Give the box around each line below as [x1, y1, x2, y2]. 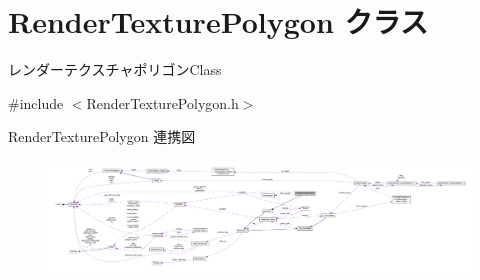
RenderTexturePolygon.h [86, 92, 239, 113]
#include [8, 92, 64, 113]
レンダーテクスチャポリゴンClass [8, 59, 222, 80]
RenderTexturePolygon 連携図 [8, 126, 196, 147]
